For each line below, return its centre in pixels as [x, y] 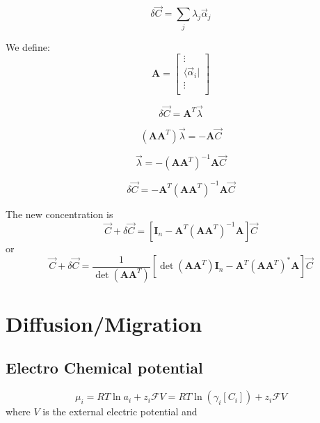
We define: [28, 46]
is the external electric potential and [120, 412]
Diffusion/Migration [104, 323]
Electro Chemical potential [104, 368]
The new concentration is [59, 214]
